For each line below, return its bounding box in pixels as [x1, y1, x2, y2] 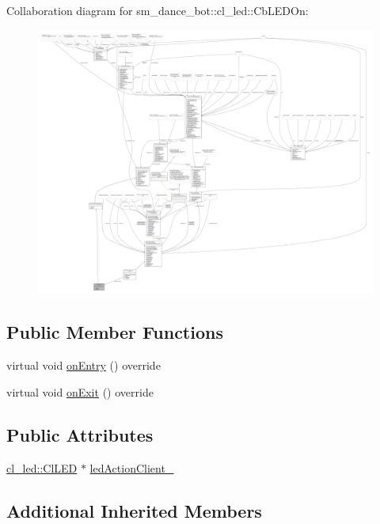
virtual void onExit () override [6, 383, 154, 400]
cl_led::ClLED [6, 459, 78, 476]
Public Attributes [6, 422, 154, 446]
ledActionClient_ [89, 459, 174, 476]
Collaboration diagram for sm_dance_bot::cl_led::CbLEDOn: [6, 2, 309, 18]
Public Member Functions [6, 320, 223, 344]
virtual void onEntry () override [6, 357, 161, 374]
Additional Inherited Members [6, 498, 262, 522]
